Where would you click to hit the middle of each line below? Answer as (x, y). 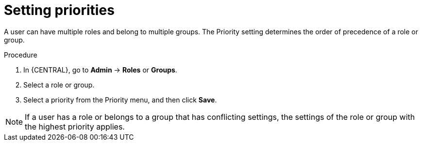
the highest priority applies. (75, 126)
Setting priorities (59, 10)
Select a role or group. (59, 85)
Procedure (21, 55)
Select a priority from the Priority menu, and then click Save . (120, 100)
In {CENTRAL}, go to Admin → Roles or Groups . (100, 70)
